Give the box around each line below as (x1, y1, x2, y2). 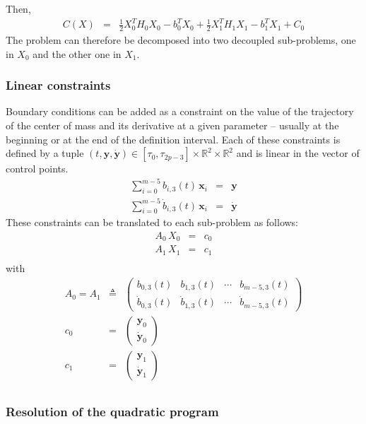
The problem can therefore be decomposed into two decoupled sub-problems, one (6, 32, 356, 47)
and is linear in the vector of (236, 146, 360, 160)
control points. (6, 161, 69, 176)
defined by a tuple (6, 146, 84, 160)
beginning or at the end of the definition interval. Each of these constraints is (6, 131, 341, 146)
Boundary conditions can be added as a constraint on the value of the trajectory (6, 104, 354, 119)
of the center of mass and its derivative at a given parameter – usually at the (6, 117, 339, 132)
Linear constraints (6, 76, 111, 94)
